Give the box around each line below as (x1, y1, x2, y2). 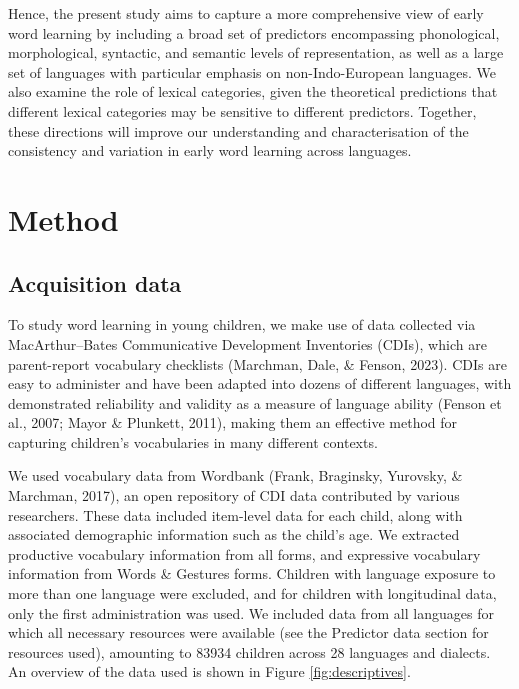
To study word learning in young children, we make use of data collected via (8, 314, 476, 335)
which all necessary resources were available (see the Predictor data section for (8, 622, 489, 643)
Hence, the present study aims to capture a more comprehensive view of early (8, 3, 484, 23)
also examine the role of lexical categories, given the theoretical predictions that (8, 81, 498, 102)
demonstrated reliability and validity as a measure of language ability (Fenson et (8, 392, 502, 413)
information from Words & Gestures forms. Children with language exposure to (8, 563, 496, 584)
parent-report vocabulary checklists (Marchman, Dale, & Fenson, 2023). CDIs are (8, 353, 507, 374)
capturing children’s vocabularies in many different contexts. (8, 431, 378, 452)
